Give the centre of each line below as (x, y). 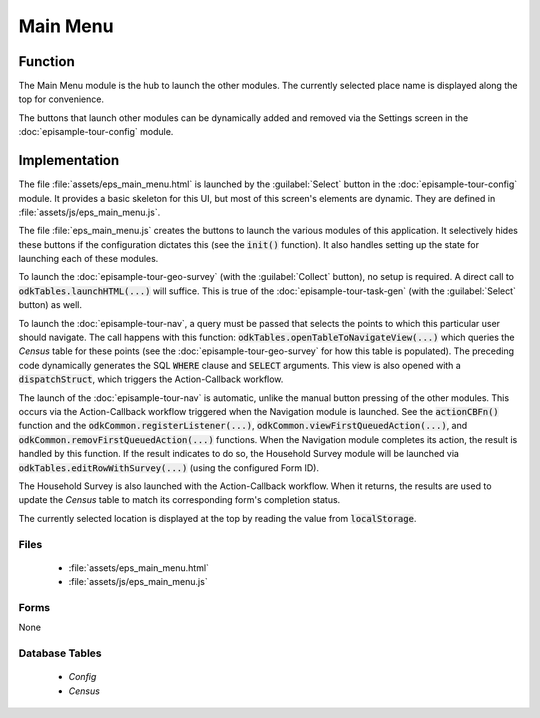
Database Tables (60, 653)
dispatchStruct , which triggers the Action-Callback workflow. (151, 379)
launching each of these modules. (88, 259)
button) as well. (50, 305)
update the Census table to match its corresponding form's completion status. (179, 500)
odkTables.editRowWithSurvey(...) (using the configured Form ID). (169, 467)
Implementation (69, 160)
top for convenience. (61, 99)
